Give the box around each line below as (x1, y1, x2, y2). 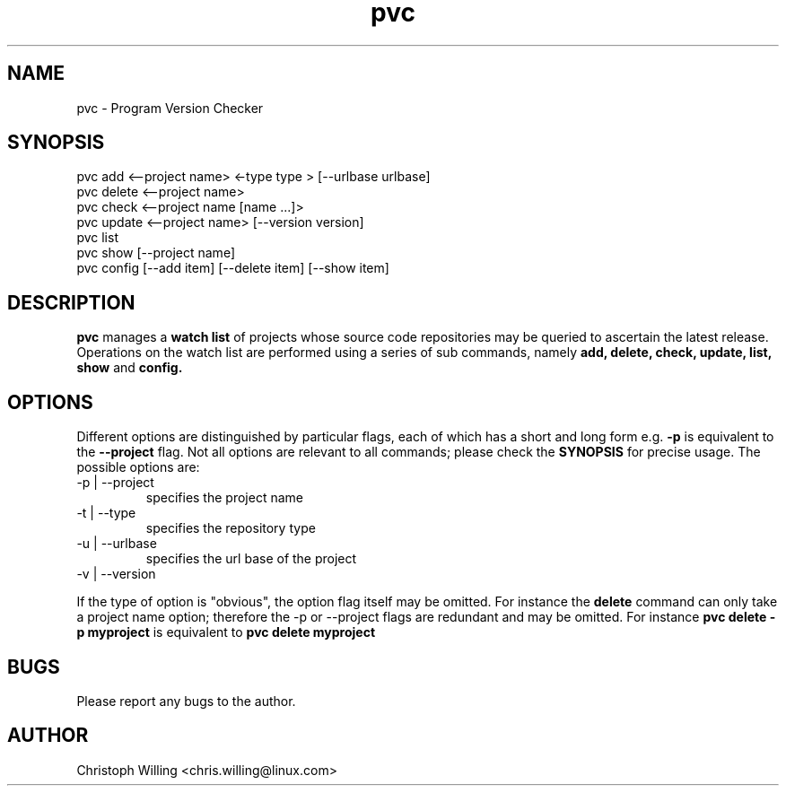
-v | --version (76, 566, 156, 582)
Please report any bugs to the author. (76, 693, 296, 709)
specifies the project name (145, 490, 303, 506)
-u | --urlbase (76, 536, 157, 552)
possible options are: (76, 459, 200, 475)
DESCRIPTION (7, 291, 135, 314)
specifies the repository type (145, 520, 316, 536)
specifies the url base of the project (145, 551, 357, 567)
